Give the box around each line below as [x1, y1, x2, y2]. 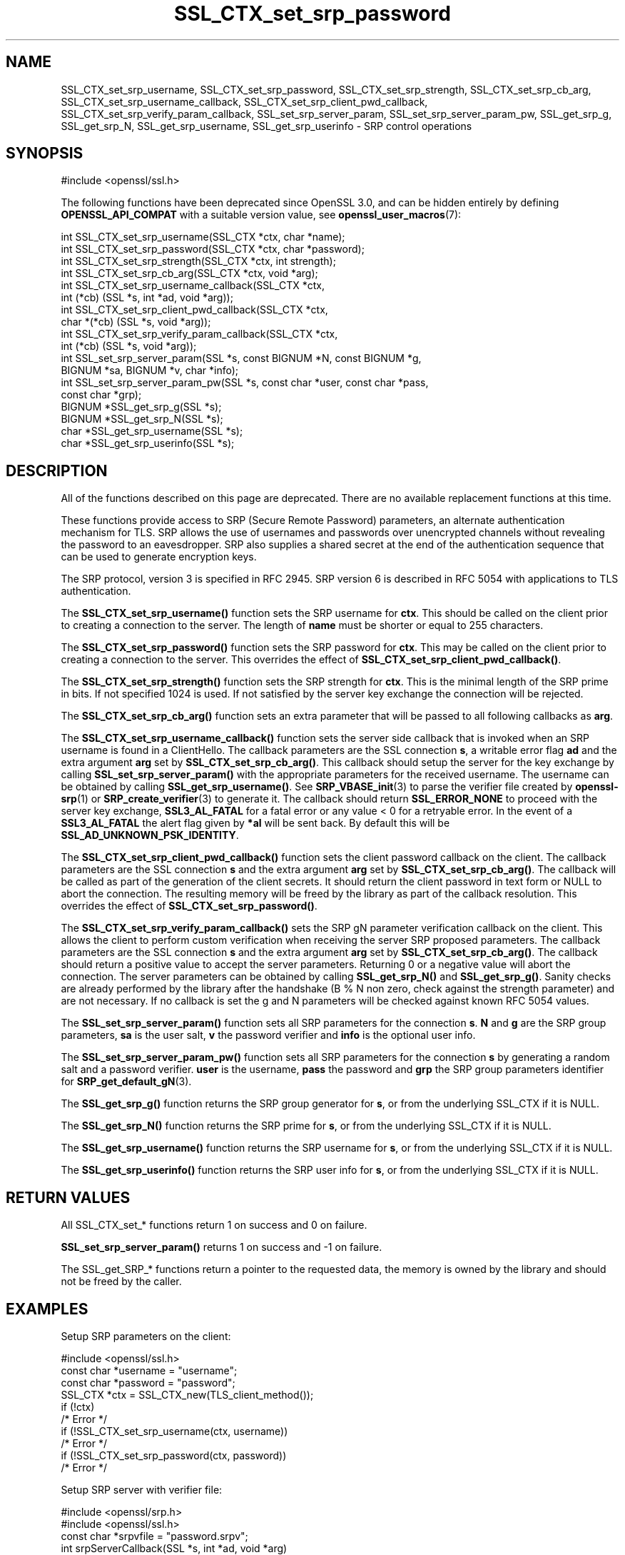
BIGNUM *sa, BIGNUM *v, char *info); [61, 364, 239, 377]
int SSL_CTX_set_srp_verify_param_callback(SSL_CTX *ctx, [61, 328, 338, 341]
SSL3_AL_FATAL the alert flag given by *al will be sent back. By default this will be [61, 817, 450, 830]
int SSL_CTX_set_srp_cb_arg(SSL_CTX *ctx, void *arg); [61, 267, 318, 280]
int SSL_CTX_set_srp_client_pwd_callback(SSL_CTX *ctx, [61, 303, 328, 316]
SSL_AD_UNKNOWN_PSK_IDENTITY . [61, 829, 239, 842]
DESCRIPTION [6, 461, 108, 480]
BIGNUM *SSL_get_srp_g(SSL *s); [61, 401, 222, 413]
